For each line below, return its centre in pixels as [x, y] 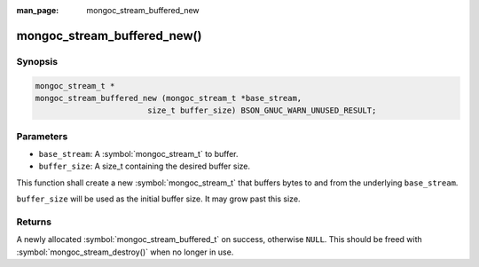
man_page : [38, 10]
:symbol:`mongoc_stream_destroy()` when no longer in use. [125, 252]
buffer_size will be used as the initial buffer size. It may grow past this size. [158, 199]
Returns [34, 222]
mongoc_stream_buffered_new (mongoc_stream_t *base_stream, [169, 98]
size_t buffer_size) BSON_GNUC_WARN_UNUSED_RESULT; [262, 110]
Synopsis [37, 61]
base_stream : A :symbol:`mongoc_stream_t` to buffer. [138, 154]
